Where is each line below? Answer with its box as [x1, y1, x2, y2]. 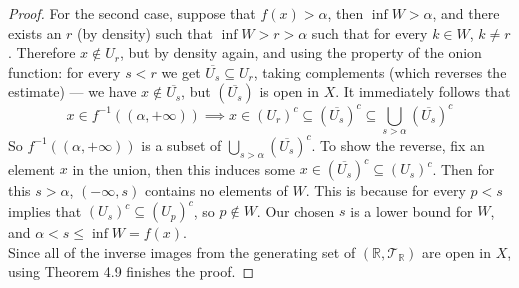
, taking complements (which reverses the [253, 61, 507, 82]
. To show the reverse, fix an [311, 134, 485, 155]
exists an [8, 22, 62, 43]
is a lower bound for [350, 200, 473, 221]
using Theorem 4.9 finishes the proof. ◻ [8, 261, 255, 282]
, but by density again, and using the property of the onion [119, 42, 482, 63]
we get [161, 61, 201, 82]
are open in [422, 241, 491, 262]
